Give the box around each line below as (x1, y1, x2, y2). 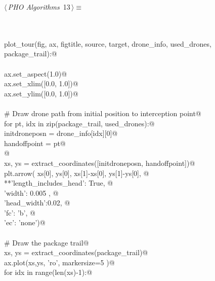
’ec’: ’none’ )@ (4, 217, 46, 228)
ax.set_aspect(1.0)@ (4, 68, 67, 79)
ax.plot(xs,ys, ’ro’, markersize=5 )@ (4, 257, 115, 267)
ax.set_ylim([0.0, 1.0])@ (4, 88, 78, 98)
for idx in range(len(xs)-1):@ (4, 267, 93, 277)
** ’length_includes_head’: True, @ (4, 178, 113, 188)
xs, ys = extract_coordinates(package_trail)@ (4, 247, 148, 258)
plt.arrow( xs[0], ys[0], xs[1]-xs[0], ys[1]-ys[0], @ (4, 167, 149, 178)
